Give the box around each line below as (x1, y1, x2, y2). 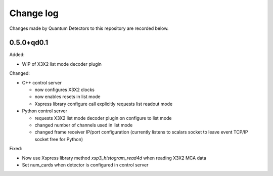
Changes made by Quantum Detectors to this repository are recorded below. (9, 25, 169, 31)
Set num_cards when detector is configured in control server (22, 162, 149, 168)
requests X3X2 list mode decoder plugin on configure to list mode (34, 115, 172, 121)
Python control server (22, 108, 68, 114)
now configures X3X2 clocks (34, 86, 95, 93)
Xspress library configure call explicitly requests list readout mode (34, 101, 173, 107)
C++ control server (22, 79, 62, 85)
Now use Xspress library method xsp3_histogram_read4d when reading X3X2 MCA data (22, 155, 207, 161)
